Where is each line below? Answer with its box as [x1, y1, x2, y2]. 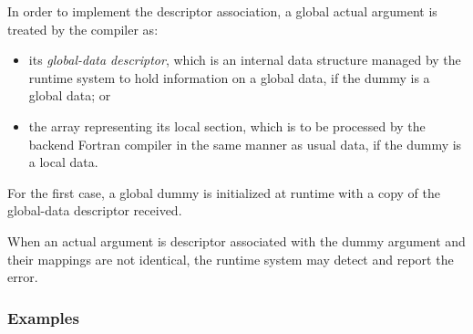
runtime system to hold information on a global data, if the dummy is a [28, 68, 430, 87]
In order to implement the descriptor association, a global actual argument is [7, 2, 437, 20]
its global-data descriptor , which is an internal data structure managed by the [28, 50, 461, 69]
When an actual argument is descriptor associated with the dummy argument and [7, 231, 466, 250]
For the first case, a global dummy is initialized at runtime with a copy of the [7, 183, 440, 202]
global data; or [28, 86, 111, 105]
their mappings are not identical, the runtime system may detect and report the [7, 249, 454, 268]
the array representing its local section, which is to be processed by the [28, 116, 426, 135]
